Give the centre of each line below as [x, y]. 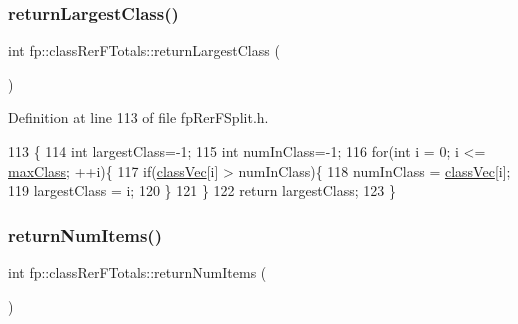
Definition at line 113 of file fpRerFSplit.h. [138, 117]
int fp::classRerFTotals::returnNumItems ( [137, 272]
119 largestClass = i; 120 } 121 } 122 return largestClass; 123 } [202, 190]
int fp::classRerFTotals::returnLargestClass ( [144, 50]
